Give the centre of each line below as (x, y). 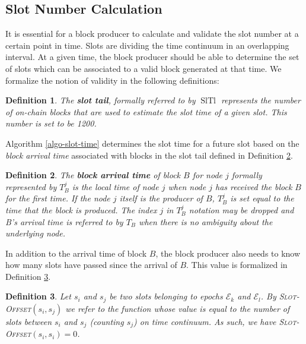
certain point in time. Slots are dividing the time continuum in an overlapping (147, 45)
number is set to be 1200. (51, 123)
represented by (31, 186)
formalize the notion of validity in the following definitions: (112, 80)
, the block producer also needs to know (228, 253)
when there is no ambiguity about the (206, 221)
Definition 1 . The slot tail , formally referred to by (101, 100)
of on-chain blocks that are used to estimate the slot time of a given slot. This (146, 111)
